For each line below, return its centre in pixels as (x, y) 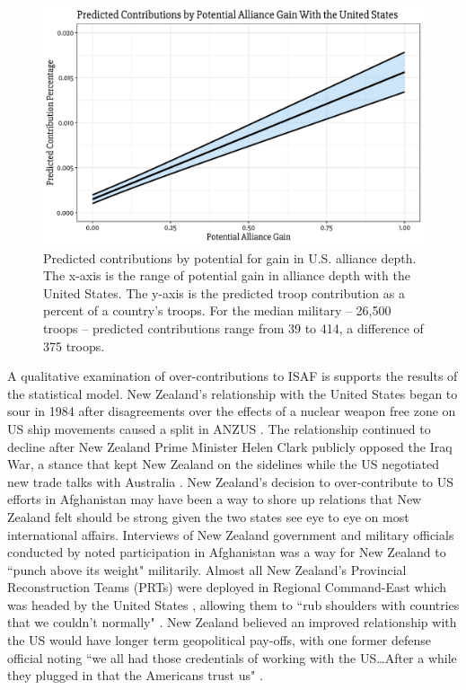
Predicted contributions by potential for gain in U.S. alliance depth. (230, 257)
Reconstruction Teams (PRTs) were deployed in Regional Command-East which (227, 587)
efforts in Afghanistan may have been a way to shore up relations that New (215, 499)
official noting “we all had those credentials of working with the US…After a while (232, 657)
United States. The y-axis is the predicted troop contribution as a (224, 292)
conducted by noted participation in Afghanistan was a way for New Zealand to (227, 552)
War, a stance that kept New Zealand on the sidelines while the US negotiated (223, 464)
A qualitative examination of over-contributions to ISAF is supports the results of (233, 376)
